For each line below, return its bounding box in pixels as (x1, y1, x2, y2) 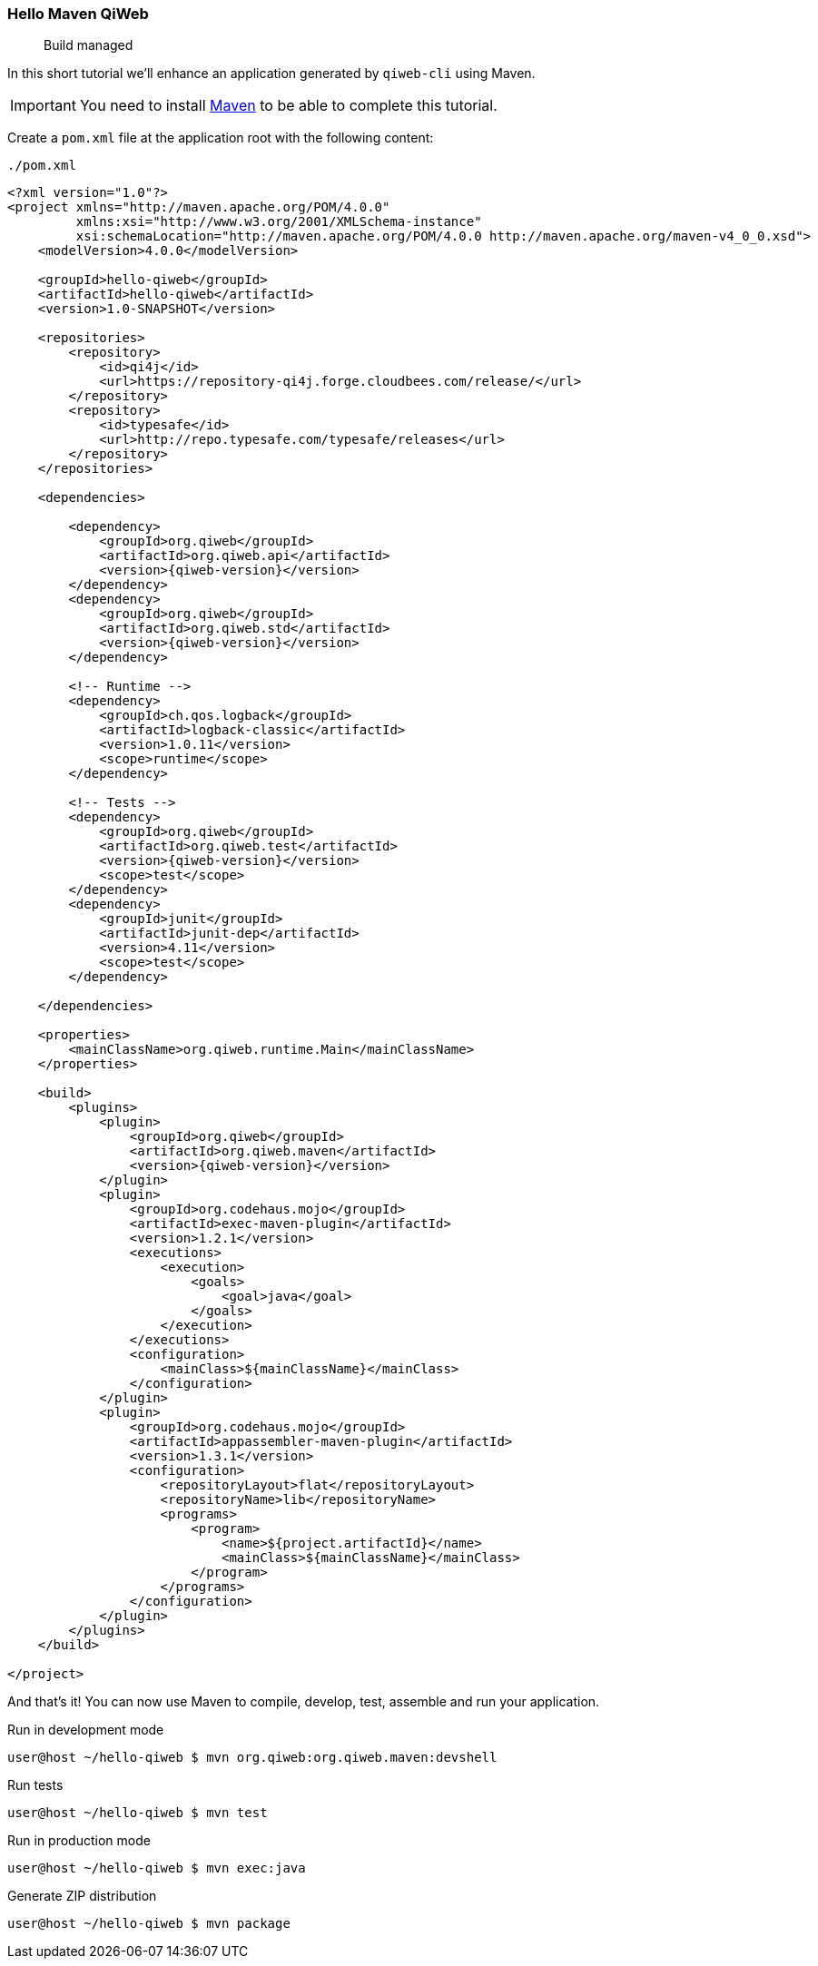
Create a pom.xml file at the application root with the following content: (7, 130, 434, 146)
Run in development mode (7, 1722, 164, 1738)
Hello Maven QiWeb (7, 5, 149, 23)
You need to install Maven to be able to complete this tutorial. (79, 96, 498, 115)
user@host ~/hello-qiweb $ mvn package (7, 1916, 291, 1932)
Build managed (44, 37, 133, 54)
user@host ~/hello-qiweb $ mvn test (7, 1805, 268, 1821)
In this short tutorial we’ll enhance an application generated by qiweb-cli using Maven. (7, 65, 536, 82)
